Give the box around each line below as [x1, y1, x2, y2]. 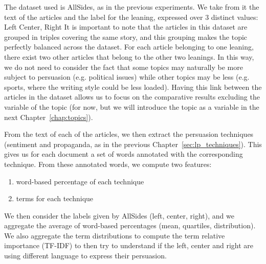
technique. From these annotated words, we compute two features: [4, 158, 212, 169]
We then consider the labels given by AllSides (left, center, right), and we [4, 210, 234, 221]
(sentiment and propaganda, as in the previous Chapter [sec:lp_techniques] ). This [4, 138, 262, 149]
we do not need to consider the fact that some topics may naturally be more [4, 61, 243, 72]
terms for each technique [16, 193, 94, 204]
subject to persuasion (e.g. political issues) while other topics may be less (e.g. [4, 71, 250, 82]
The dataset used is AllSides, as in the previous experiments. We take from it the [4, 2, 259, 12]
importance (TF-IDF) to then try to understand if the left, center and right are [4, 240, 254, 251]
